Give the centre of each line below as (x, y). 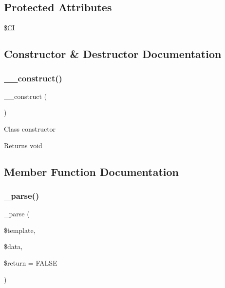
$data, (13, 246)
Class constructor (30, 128)
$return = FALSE (31, 262)
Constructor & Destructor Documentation (113, 54)
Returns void (23, 145)
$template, (20, 230)
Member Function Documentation (92, 171)
